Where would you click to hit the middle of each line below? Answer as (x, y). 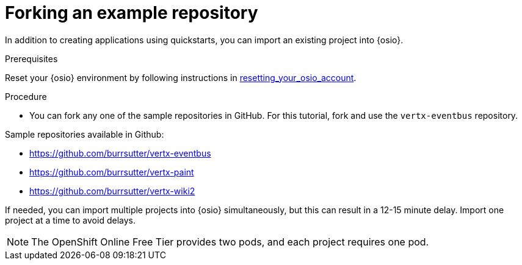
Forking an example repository (132, 13)
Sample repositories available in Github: (85, 134)
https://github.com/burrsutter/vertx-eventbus (120, 153)
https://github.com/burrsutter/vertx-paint (112, 172)
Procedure (26, 96)
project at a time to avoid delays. (70, 220)
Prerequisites (31, 58)
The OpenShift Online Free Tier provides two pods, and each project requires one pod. (230, 242)
